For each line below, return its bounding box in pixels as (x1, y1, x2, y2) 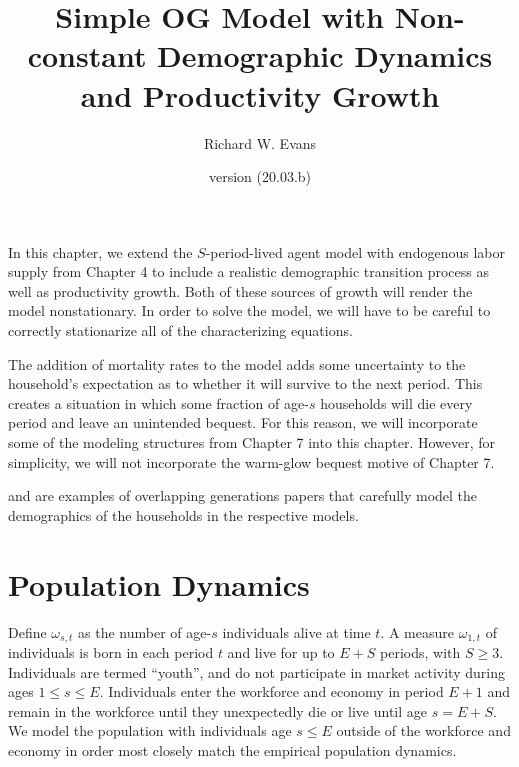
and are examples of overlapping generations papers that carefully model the (8, 485, 478, 506)
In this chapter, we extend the (8, 241, 193, 262)
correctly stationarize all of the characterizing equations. (8, 320, 353, 341)
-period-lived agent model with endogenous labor (205, 241, 505, 262)
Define (8, 621, 47, 642)
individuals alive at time (222, 621, 371, 642)
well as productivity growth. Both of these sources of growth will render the (8, 280, 473, 301)
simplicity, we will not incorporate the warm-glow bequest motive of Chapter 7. (8, 451, 495, 472)
